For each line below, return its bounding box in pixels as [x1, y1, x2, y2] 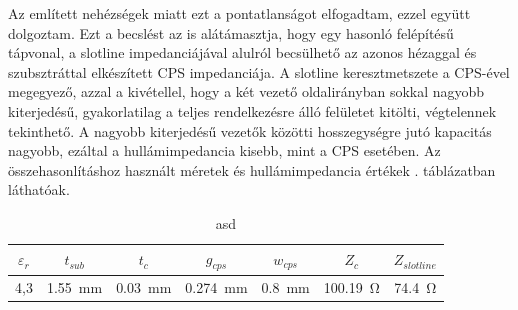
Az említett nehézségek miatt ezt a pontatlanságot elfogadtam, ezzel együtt [8, 3, 471, 23]
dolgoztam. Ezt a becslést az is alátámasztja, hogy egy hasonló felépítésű [8, 22, 454, 43]
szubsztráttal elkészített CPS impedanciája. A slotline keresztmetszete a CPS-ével [8, 61, 510, 82]
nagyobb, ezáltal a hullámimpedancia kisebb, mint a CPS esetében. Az [8, 140, 441, 161]
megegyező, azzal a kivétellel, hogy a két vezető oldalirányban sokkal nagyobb [8, 81, 485, 102]
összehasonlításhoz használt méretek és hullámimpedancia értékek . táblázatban [8, 159, 496, 180]
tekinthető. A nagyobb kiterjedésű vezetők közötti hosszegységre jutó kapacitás [8, 120, 492, 141]
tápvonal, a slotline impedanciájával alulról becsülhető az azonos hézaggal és [8, 42, 477, 63]
